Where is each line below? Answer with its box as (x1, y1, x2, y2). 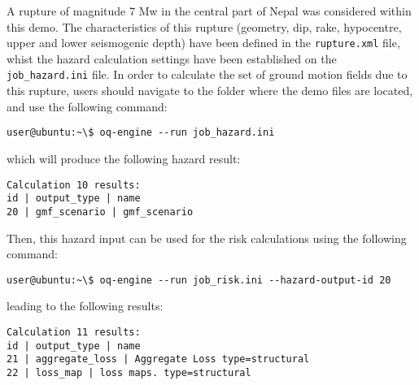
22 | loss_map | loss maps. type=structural (7, 366, 251, 379)
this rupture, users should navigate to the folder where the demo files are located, (7, 82, 413, 99)
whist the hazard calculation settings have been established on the (7, 50, 337, 67)
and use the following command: (7, 97, 168, 115)
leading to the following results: (7, 297, 164, 314)
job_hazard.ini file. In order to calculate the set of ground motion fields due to (7, 66, 408, 83)
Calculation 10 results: (7, 179, 141, 191)
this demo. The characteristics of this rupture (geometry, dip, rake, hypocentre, (7, 18, 402, 35)
